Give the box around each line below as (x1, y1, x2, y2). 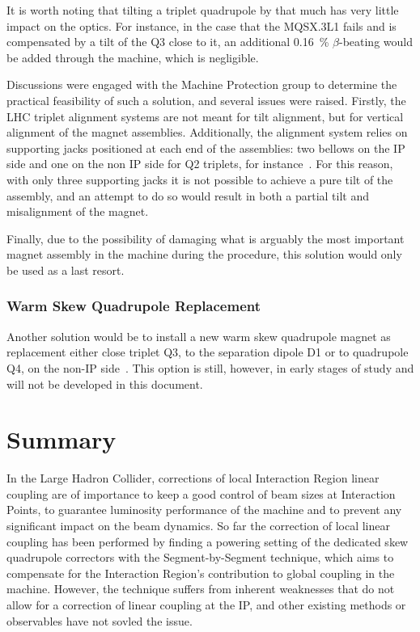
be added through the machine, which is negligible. (6, 48, 259, 65)
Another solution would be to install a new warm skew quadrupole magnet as (6, 327, 391, 344)
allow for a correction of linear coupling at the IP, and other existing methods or (6, 596, 406, 613)
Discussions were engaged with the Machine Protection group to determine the (6, 76, 397, 93)
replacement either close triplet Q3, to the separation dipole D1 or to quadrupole (6, 343, 409, 360)
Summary (6, 423, 117, 456)
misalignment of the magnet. (6, 203, 149, 220)
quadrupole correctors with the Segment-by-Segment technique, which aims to (6, 549, 394, 566)
